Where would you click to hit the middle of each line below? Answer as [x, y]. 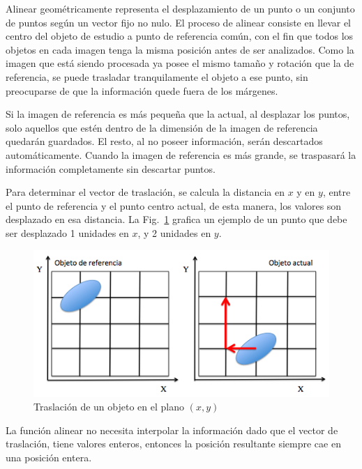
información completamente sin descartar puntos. [111, 168]
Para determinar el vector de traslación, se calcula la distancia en [145, 192]
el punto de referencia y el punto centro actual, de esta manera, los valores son [174, 205]
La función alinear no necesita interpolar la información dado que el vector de [172, 430]
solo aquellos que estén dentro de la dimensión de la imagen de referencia [162, 127]
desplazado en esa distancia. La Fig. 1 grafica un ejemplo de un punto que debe [176, 219]
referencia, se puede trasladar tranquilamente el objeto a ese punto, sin [157, 76]
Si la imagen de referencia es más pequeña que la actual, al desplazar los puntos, [178, 114]
